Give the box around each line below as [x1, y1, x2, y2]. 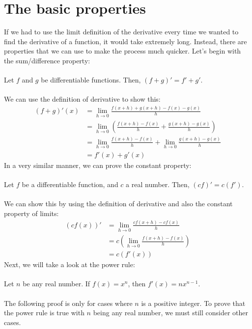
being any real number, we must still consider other [93, 307, 249, 318]
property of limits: [4, 208, 59, 219]
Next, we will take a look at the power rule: [4, 259, 135, 270]
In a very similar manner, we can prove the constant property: [4, 160, 192, 170]
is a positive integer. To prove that [141, 298, 246, 308]
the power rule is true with [4, 307, 84, 318]
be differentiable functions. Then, [41, 75, 141, 85]
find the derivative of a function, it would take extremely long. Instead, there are [4, 36, 247, 46]
